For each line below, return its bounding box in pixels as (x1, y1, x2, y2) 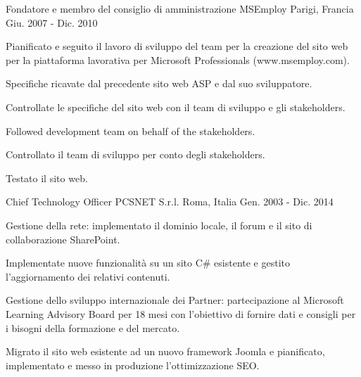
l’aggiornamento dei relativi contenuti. (6, 269, 170, 283)
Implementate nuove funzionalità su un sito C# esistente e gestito (6, 255, 290, 270)
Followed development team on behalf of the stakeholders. (6, 123, 255, 138)
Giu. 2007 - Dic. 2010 (6, 15, 98, 30)
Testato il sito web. (6, 170, 88, 185)
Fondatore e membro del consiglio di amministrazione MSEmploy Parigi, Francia (6, 1, 354, 15)
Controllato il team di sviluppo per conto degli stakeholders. (6, 147, 265, 162)
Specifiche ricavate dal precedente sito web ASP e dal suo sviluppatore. (6, 76, 312, 91)
